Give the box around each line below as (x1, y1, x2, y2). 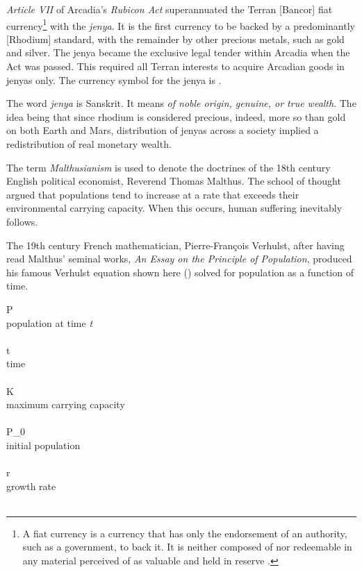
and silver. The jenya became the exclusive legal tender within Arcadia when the (6, 45, 350, 60)
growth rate (6, 478, 56, 493)
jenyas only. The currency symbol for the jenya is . (6, 72, 222, 87)
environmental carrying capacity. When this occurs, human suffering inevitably (6, 201, 343, 215)
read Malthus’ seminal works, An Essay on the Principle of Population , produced (6, 251, 352, 266)
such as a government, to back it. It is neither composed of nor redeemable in (22, 539, 352, 554)
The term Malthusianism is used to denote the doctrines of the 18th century (6, 160, 331, 174)
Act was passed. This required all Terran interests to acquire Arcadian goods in (6, 59, 345, 74)
